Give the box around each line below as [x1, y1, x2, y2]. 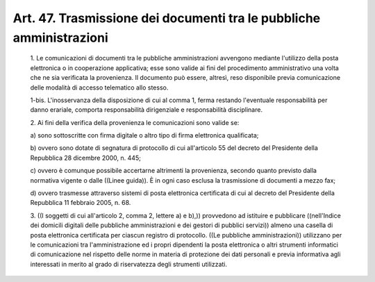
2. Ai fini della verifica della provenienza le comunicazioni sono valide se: [30, 118, 240, 126]
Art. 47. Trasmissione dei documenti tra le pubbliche [12, 10, 321, 26]
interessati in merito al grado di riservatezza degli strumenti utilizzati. [30, 260, 228, 268]
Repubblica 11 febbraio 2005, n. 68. [30, 199, 131, 207]
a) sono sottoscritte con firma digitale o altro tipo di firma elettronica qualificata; [30, 131, 259, 140]
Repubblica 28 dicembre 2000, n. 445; [30, 154, 142, 162]
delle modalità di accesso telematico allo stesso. [30, 83, 169, 92]
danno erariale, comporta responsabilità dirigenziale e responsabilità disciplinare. [30, 106, 263, 114]
